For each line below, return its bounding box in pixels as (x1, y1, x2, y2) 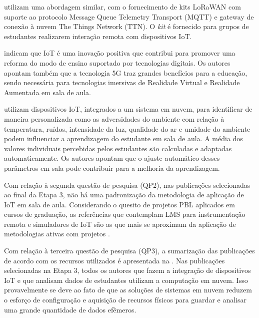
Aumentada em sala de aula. (4, 87, 91, 97)
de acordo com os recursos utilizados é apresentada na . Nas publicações (4, 255, 225, 265)
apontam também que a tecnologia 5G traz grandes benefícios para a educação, (4, 67, 247, 78)
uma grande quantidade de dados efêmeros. (4, 304, 136, 314)
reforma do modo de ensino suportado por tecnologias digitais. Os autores (4, 57, 230, 68)
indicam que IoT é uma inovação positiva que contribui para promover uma (4, 48, 235, 58)
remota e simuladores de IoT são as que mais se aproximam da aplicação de (4, 218, 236, 229)
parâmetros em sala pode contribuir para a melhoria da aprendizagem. (4, 162, 220, 173)
